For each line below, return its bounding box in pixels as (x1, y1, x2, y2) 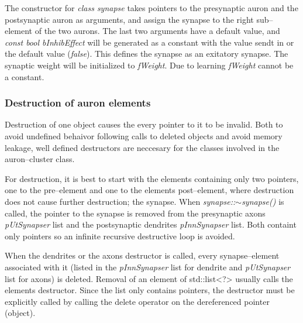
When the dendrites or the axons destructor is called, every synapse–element (5, 249, 280, 262)
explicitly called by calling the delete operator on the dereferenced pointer (5, 295, 270, 307)
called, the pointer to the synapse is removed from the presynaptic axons (5, 207, 266, 219)
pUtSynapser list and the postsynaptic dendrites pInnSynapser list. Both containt (5, 218, 297, 231)
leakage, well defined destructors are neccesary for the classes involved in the (5, 141, 280, 153)
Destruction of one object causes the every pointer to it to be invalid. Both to (5, 118, 283, 130)
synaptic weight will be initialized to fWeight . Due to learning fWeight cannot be (5, 59, 294, 71)
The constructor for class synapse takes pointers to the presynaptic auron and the (5, 2, 298, 13)
